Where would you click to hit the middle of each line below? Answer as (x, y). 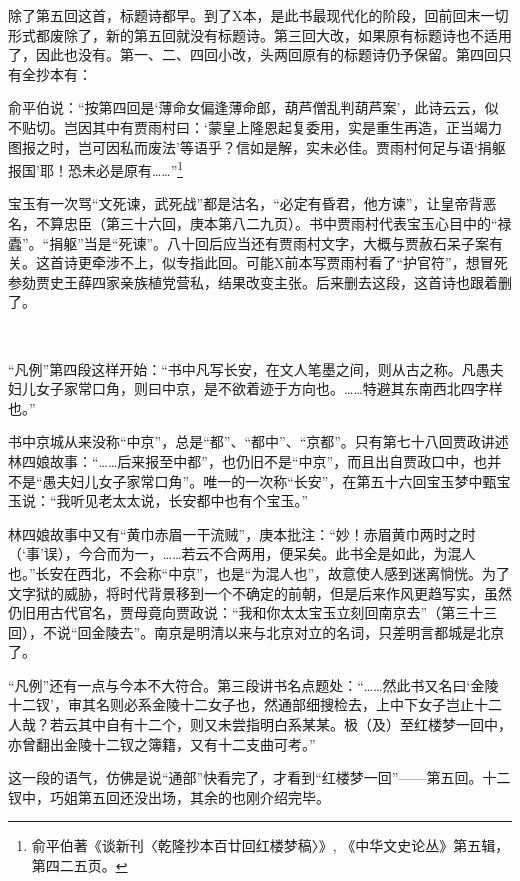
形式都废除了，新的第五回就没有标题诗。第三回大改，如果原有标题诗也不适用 (260, 34)
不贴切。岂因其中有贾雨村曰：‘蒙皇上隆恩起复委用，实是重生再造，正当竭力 (255, 126)
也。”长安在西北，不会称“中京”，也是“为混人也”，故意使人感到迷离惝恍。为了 (259, 572)
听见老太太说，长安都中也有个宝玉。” (189, 500)
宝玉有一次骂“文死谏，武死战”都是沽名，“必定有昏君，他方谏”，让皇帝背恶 (252, 203)
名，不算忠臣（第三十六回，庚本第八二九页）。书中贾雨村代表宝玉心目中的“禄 (260, 223)
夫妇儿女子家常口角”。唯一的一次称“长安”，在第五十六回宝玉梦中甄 (276, 480)
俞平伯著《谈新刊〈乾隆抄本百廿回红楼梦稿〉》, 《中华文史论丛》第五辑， (270, 845)
